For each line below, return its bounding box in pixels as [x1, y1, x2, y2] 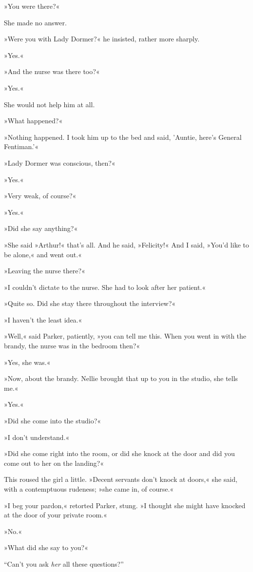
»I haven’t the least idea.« [4, 314, 82, 324]
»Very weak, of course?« [4, 191, 77, 201]
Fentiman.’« [4, 141, 39, 152]
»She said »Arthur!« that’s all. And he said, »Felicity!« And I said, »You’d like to [4, 239, 249, 249]
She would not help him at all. [4, 99, 95, 109]
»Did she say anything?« [4, 223, 78, 233]
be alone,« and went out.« [4, 249, 82, 259]
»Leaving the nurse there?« [4, 266, 85, 276]
